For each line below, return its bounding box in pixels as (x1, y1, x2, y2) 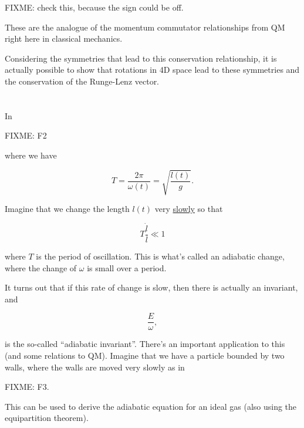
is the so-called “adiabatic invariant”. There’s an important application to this (5, 338, 285, 350)
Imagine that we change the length (5, 203, 130, 215)
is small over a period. (87, 261, 167, 274)
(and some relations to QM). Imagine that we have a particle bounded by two (5, 349, 285, 361)
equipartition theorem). (5, 412, 89, 424)
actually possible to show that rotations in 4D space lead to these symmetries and (5, 63, 300, 76)
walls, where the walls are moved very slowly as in (5, 360, 185, 373)
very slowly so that (154, 203, 223, 215)
